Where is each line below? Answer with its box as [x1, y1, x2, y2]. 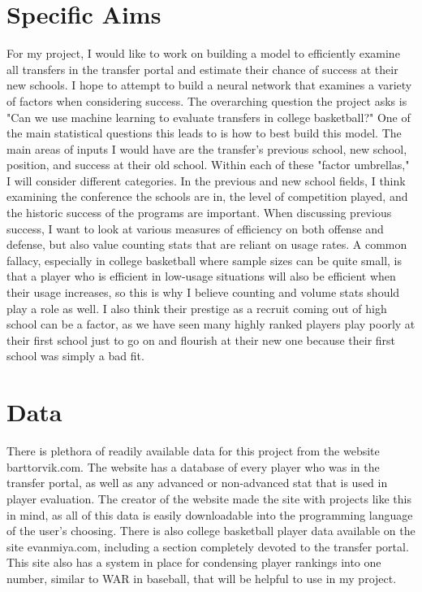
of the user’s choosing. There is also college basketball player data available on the [6, 522, 416, 539]
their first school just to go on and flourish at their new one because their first [6, 331, 396, 348]
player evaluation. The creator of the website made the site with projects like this [6, 490, 411, 507]
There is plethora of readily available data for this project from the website [6, 442, 380, 459]
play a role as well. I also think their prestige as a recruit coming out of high [6, 299, 387, 316]
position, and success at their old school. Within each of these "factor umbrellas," [6, 156, 410, 173]
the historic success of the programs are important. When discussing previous [6, 204, 392, 221]
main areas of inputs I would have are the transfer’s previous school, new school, [6, 140, 407, 157]
